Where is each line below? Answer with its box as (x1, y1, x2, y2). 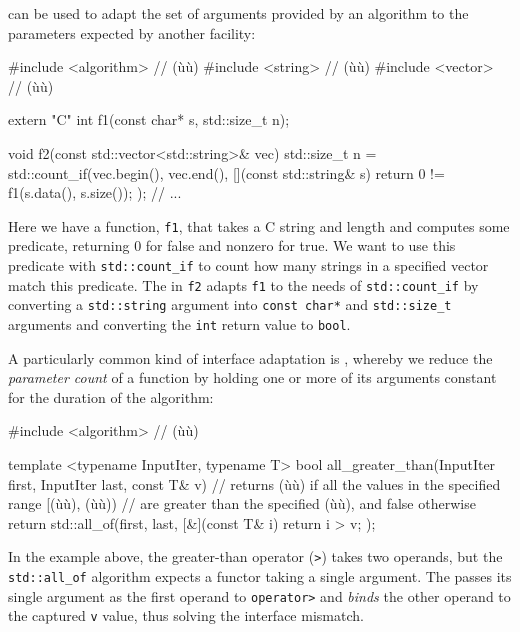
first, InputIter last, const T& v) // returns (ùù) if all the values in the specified (8, 473, 501, 494)
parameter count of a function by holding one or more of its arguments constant (8, 367, 497, 388)
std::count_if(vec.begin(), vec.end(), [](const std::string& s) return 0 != (8, 162, 445, 183)
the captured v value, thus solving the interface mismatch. (8, 605, 364, 626)
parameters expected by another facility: (8, 22, 256, 43)
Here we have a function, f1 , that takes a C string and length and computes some (8, 215, 510, 236)
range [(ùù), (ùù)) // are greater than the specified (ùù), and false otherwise (8, 493, 476, 514)
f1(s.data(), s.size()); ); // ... (8, 182, 182, 203)
